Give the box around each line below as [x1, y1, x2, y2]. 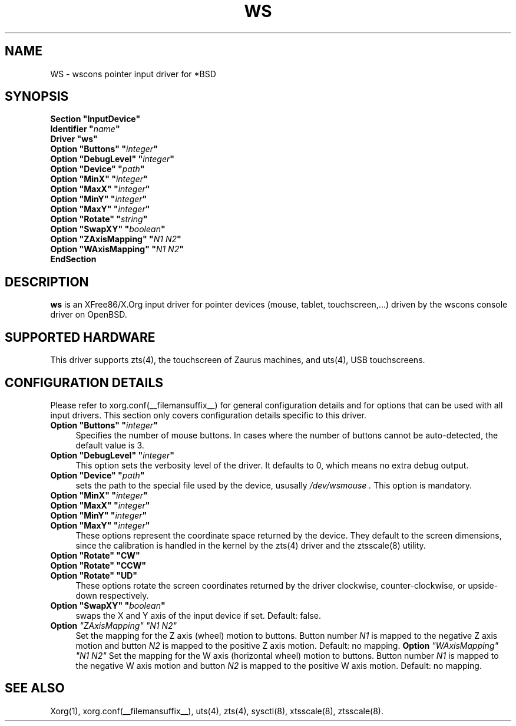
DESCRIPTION [5, 274, 89, 289]
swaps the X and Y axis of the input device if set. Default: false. [75, 610, 321, 621]
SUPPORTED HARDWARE [5, 329, 156, 345]
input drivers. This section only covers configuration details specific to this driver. [50, 410, 366, 420]
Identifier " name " [50, 124, 120, 134]
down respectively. [75, 590, 149, 600]
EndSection [50, 254, 97, 265]
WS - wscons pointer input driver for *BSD [50, 68, 216, 79]
